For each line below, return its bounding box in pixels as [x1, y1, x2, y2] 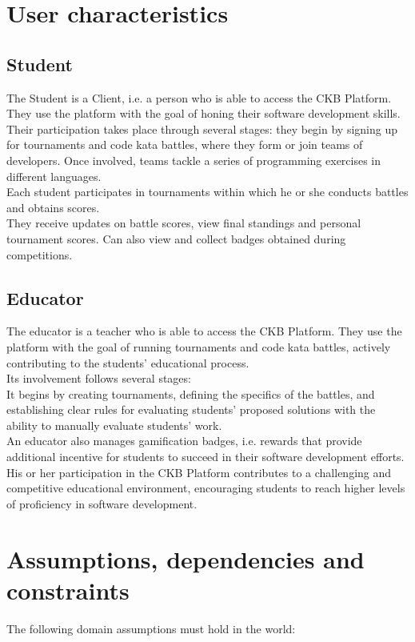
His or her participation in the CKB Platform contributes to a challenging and [6, 463, 392, 480]
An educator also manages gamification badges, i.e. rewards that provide [6, 432, 362, 449]
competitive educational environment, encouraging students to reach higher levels [6, 479, 405, 496]
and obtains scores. [6, 199, 100, 215]
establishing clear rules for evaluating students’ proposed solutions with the [6, 401, 376, 418]
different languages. [6, 167, 102, 184]
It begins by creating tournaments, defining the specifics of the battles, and [6, 385, 375, 402]
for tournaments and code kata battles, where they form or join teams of [6, 136, 363, 153]
